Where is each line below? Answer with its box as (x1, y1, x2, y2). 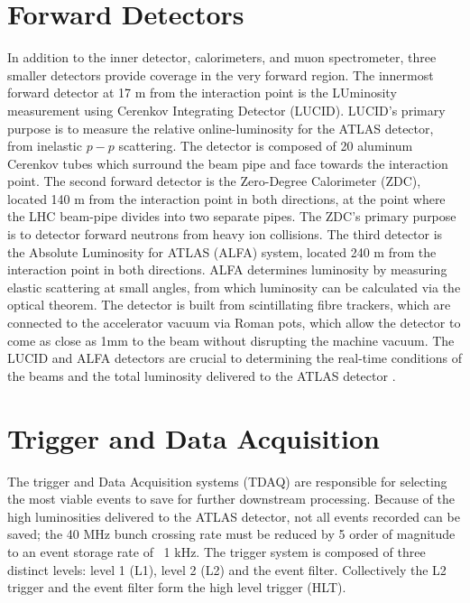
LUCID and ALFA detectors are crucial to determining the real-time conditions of (7, 348, 462, 367)
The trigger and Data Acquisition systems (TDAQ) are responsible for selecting (7, 471, 447, 490)
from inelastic (7, 136, 82, 155)
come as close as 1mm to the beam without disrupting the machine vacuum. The (7, 330, 455, 349)
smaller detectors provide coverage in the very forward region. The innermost (7, 65, 434, 84)
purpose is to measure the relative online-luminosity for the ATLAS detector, (7, 118, 434, 137)
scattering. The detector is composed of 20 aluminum (118, 136, 413, 155)
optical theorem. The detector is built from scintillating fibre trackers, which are (7, 295, 451, 314)
